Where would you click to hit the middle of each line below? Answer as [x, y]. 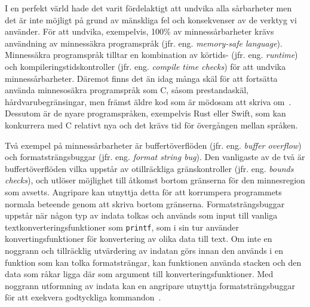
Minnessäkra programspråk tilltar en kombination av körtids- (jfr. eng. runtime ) [151, 55]
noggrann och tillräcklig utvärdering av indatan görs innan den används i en [144, 250]
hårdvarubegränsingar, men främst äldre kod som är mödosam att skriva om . [148, 101]
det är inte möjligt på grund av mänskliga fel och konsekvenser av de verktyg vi [151, 19]
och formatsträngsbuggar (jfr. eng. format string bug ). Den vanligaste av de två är [155, 157]
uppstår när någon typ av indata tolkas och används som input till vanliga [141, 215]
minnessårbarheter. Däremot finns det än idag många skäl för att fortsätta [141, 78]
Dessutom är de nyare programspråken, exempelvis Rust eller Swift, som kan [145, 113]
